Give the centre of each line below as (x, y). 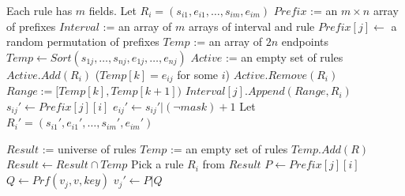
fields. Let (112, 10)
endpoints (305, 41)
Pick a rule (157, 164)
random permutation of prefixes (83, 41)
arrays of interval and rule (252, 26)
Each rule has (39, 10)
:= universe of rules (89, 148)
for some (198, 74)
